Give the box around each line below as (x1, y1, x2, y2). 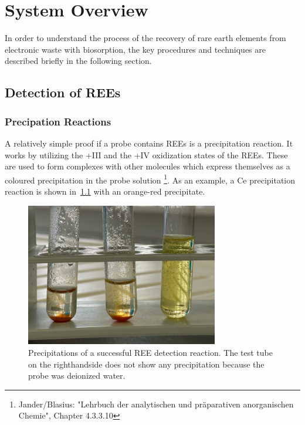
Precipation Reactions (5, 114, 111, 128)
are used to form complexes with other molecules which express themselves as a (5, 160, 290, 172)
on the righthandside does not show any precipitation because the (28, 358, 265, 370)
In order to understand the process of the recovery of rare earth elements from (5, 32, 286, 44)
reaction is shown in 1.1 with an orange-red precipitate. (5, 185, 205, 197)
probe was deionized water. (28, 369, 126, 382)
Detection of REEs (5, 83, 121, 101)
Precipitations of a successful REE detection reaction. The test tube (28, 346, 273, 358)
